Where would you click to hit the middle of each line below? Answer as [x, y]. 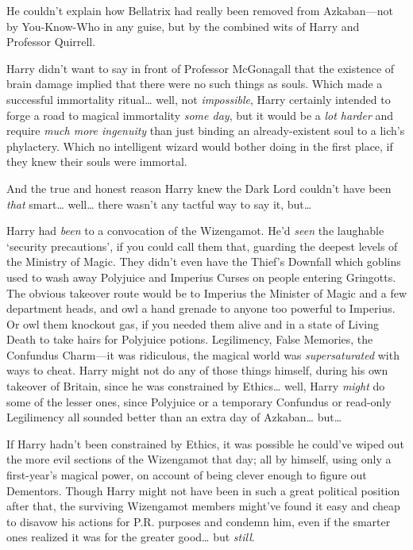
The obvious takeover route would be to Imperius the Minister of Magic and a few [206, 292]
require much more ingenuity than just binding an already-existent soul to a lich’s [206, 131]
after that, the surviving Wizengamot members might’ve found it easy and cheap [203, 506]
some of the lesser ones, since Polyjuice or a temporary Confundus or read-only [199, 401]
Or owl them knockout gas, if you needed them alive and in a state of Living [193, 323]
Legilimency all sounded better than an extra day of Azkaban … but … [174, 417]
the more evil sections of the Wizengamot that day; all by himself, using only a [199, 459]
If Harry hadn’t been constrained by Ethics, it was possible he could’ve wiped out [205, 443]
